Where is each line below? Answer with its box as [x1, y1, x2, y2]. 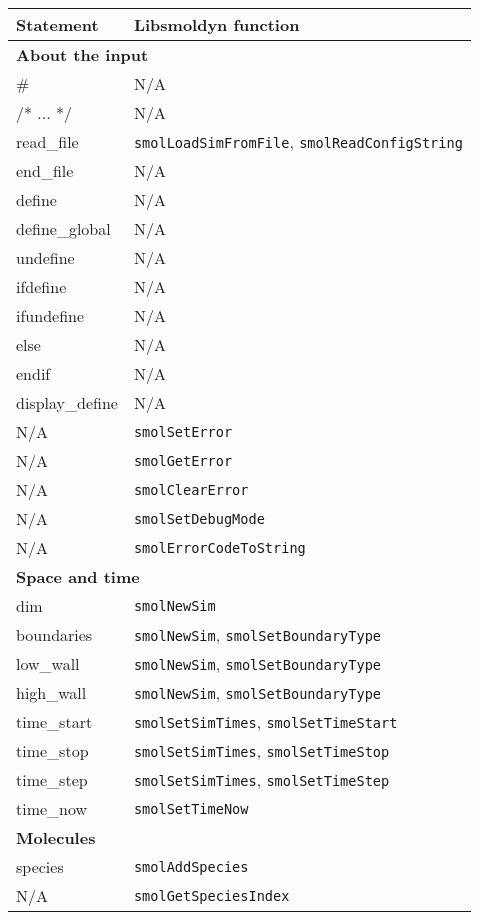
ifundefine [16, 304, 85, 327]
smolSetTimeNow [133, 800, 249, 817]
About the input [16, 43, 149, 66]
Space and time [16, 565, 140, 588]
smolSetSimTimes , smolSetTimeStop [133, 739, 390, 762]
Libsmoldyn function [133, 13, 300, 36]
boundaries [16, 623, 93, 646]
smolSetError [133, 423, 233, 440]
